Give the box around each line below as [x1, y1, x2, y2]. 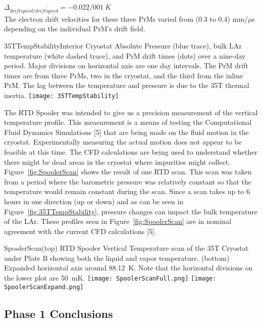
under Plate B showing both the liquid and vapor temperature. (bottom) [4, 252, 230, 263]
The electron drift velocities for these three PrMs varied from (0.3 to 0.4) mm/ [4, 13, 248, 24]
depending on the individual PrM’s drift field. [4, 23, 145, 34]
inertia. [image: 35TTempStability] [4, 89, 119, 100]
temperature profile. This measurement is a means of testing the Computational [4, 117, 252, 127]
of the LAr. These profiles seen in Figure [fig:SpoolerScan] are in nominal [4, 216, 232, 226]
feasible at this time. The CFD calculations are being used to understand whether [4, 146, 257, 157]
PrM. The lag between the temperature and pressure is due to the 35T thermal [4, 80, 249, 90]
